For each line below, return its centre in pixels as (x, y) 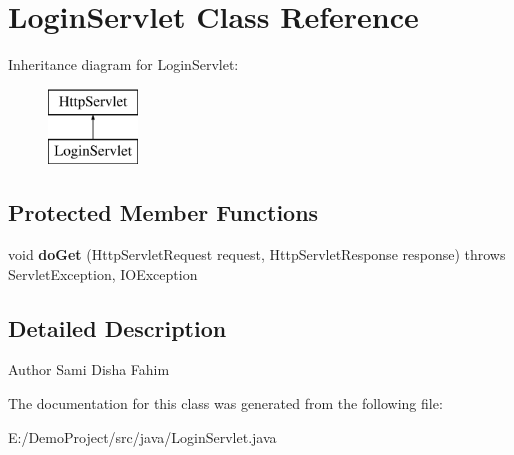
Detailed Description (117, 327)
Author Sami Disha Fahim (89, 369)
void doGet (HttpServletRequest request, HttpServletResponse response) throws (257, 254)
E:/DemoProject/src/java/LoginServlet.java (142, 436)
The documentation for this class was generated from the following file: (225, 403)
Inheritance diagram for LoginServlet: (123, 64)
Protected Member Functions (163, 212)
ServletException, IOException (103, 273)
